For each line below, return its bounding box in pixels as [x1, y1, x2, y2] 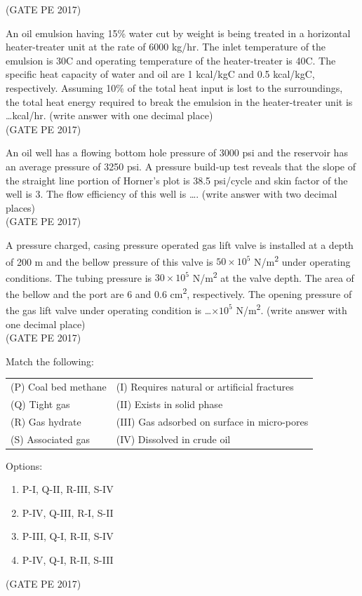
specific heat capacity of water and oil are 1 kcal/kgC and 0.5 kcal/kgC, [6, 67, 315, 81]
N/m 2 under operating [254, 252, 351, 269]
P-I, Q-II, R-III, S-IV [22, 482, 114, 496]
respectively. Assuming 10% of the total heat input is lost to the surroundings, [6, 80, 343, 95]
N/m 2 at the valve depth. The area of [192, 268, 354, 285]
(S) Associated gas [11, 431, 90, 446]
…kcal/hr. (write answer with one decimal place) [6, 108, 213, 123]
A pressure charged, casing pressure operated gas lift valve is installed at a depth [6, 237, 354, 252]
